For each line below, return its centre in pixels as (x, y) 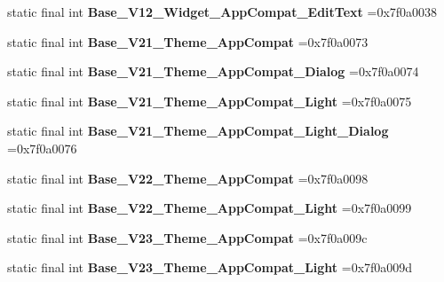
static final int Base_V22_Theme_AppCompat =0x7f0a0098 (188, 178)
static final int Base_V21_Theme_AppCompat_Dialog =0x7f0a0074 (213, 71)
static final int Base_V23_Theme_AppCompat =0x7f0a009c (187, 237)
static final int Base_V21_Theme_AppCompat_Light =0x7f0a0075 (210, 101)
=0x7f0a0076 (42, 148)
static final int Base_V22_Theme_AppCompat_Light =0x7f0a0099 (210, 208)
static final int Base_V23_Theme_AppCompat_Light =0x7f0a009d (210, 267)
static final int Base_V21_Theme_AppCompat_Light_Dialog (198, 131)
